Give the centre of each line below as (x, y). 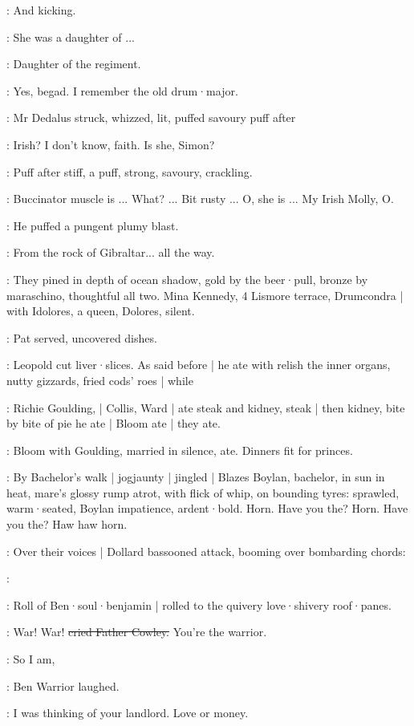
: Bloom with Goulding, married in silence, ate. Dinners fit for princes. (180, 450)
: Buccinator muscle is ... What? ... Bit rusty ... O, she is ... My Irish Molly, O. (200, 199)
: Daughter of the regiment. (74, 64)
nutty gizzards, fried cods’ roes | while (100, 380)
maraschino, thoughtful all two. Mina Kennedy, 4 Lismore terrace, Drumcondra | (205, 295)
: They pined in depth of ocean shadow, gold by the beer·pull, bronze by (187, 279)
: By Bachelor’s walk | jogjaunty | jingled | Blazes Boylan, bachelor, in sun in (196, 477)
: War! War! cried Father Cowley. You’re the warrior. (137, 632)
